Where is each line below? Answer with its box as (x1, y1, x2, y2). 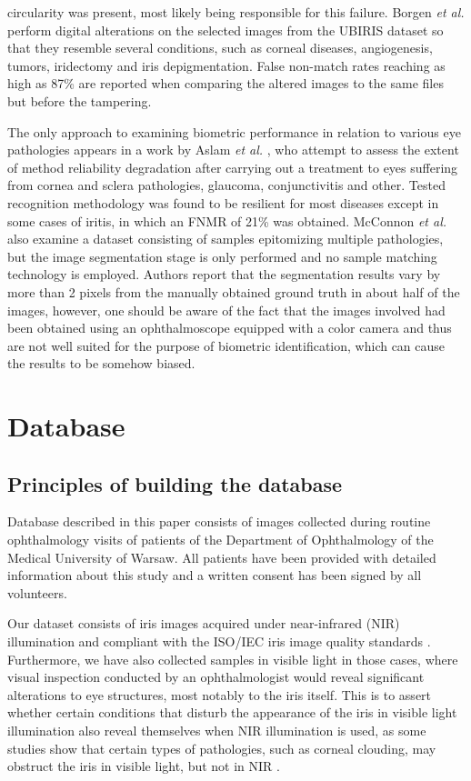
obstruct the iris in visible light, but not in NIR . (7, 756, 280, 776)
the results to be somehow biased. (7, 354, 195, 373)
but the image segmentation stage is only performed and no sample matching (7, 246, 437, 265)
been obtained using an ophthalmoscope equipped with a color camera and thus (7, 318, 452, 337)
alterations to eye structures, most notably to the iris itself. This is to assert (7, 685, 432, 704)
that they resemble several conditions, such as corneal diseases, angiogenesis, (7, 38, 433, 57)
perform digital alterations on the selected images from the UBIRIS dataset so (7, 20, 444, 39)
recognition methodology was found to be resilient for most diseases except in (7, 193, 439, 212)
